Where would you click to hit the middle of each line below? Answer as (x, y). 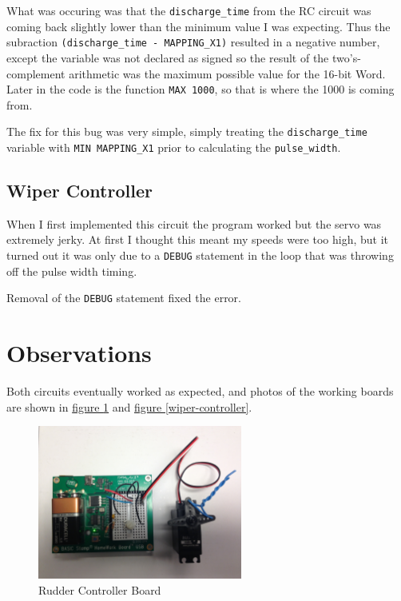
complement (36, 73)
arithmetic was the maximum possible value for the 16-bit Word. (227, 73)
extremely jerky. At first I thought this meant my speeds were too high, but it (198, 239)
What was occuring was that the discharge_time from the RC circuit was (189, 10)
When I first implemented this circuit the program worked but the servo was (194, 223)
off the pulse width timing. (72, 271)
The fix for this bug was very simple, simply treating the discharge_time (187, 131)
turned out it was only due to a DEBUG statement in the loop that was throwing (200, 255)
